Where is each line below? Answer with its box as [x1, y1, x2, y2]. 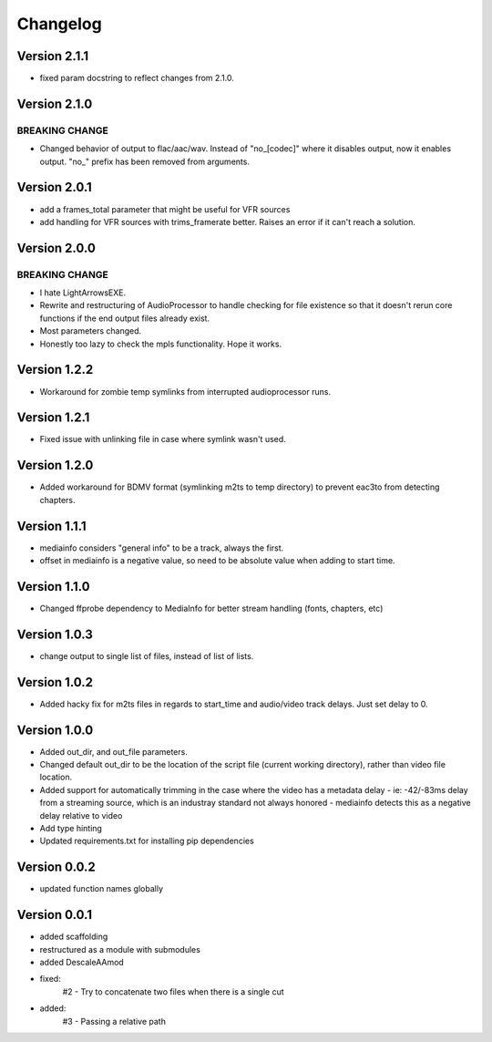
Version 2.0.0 [16, 240, 96, 255]
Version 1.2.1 [16, 410, 90, 426]
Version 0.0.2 [16, 860, 96, 875]
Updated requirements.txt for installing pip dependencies [39, 835, 254, 847]
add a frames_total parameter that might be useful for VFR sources [39, 203, 291, 214]
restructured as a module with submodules [39, 944, 200, 954]
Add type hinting [39, 823, 102, 833]
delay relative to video [39, 810, 123, 820]
